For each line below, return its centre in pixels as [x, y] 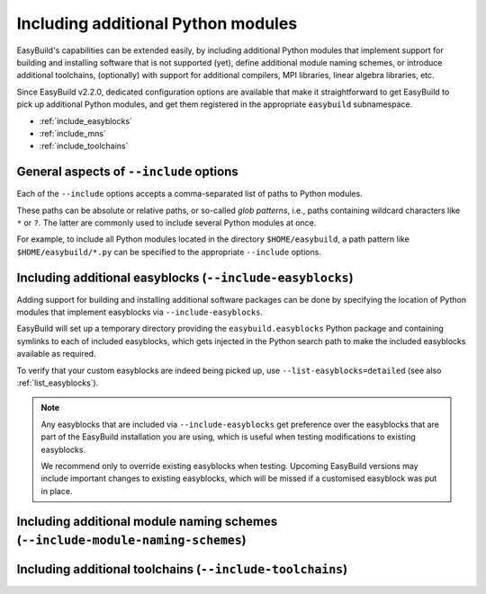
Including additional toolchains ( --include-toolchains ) [182, 569]
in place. [57, 491]
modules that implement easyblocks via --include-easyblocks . [140, 312]
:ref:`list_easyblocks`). [58, 383]
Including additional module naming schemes [147, 521]
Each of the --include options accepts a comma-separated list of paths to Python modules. [190, 194]
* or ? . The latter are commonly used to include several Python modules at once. [166, 222]
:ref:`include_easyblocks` [85, 120]
